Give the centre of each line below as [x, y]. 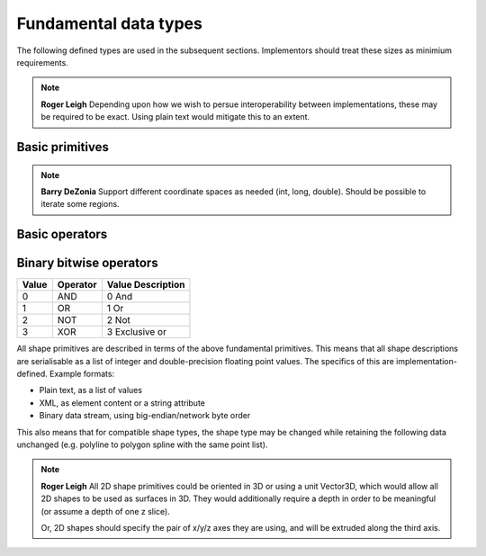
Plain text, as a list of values [91, 390]
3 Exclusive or [136, 332]
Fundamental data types [109, 23]
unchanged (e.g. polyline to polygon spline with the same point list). [142, 444]
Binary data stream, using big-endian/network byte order [145, 416]
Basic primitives [63, 147]
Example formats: [82, 374]
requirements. [43, 62]
